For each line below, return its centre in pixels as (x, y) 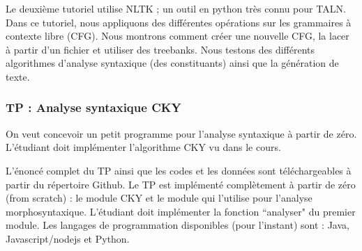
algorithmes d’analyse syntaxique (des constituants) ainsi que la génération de (172, 63)
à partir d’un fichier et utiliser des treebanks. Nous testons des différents (160, 49)
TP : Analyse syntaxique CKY (93, 107)
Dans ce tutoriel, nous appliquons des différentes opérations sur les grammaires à (179, 22)
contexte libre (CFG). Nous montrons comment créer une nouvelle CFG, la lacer (178, 36)
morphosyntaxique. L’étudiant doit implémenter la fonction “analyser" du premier (181, 211)
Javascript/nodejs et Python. (68, 238)
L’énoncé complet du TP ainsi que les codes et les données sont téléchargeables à (179, 170)
